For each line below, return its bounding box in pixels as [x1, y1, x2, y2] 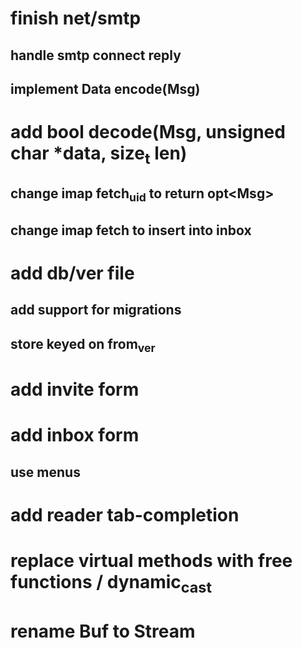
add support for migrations [10, 302, 182, 319]
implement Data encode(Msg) [10, 80, 201, 97]
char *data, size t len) [10, 142, 188, 168]
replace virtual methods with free [10, 550, 293, 572]
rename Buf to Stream [10, 620, 196, 642]
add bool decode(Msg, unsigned [10, 121, 286, 144]
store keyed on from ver [10, 335, 156, 355]
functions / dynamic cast [10, 571, 212, 597]
